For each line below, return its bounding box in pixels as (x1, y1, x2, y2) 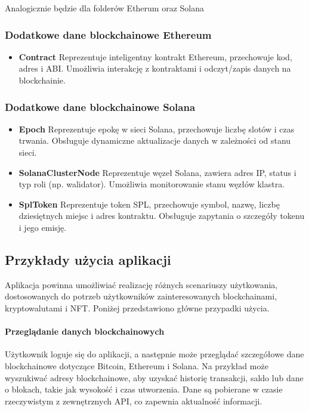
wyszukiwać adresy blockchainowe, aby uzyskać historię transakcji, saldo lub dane (5, 371, 304, 384)
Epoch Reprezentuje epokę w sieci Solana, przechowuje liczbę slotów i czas (18, 122, 295, 135)
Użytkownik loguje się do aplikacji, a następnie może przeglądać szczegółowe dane (5, 348, 304, 360)
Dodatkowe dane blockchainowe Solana (5, 99, 196, 114)
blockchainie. (18, 74, 66, 86)
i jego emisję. (18, 221, 67, 233)
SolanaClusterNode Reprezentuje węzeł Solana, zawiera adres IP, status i (18, 166, 296, 178)
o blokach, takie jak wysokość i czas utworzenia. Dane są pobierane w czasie (5, 383, 283, 395)
